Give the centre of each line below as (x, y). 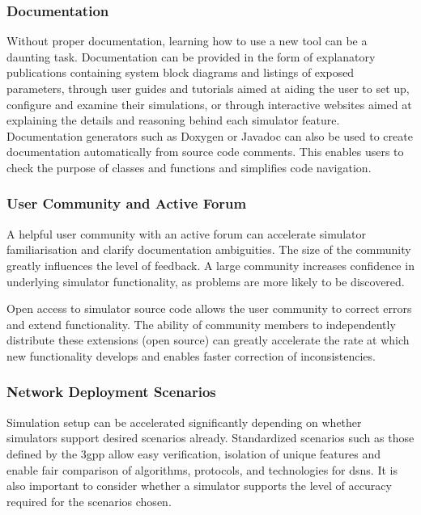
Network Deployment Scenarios (111, 392)
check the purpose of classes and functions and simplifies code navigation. (189, 167)
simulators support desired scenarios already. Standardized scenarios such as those (210, 438)
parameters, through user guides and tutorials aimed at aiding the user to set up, (208, 88)
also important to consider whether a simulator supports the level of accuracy (199, 485)
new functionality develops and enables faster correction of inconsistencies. (191, 355)
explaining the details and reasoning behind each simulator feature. (173, 120)
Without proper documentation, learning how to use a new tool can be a (187, 41)
